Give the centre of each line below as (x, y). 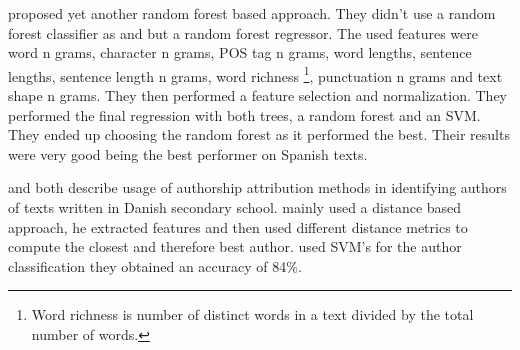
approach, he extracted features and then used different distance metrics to (238, 226)
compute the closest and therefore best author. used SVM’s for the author (235, 246)
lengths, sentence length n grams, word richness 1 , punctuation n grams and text (255, 74)
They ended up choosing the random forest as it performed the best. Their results (259, 134)
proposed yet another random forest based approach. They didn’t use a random (252, 13)
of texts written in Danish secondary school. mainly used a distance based (235, 207)
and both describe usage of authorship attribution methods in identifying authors (257, 187)
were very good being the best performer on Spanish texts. (188, 153)
